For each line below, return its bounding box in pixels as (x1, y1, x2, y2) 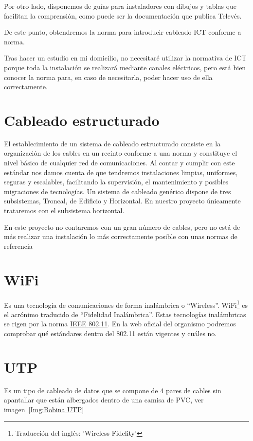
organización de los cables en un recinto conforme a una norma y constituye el (4, 148, 237, 158)
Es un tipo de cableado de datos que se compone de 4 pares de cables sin (4, 385, 221, 395)
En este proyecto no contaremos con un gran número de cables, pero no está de (4, 221, 240, 232)
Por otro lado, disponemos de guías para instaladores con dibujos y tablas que (4, 1, 237, 11)
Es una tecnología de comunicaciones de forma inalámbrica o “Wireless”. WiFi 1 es (4, 298, 248, 310)
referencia (4, 241, 33, 251)
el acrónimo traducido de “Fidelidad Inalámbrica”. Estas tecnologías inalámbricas (4, 309, 246, 319)
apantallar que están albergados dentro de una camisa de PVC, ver (4, 395, 204, 405)
